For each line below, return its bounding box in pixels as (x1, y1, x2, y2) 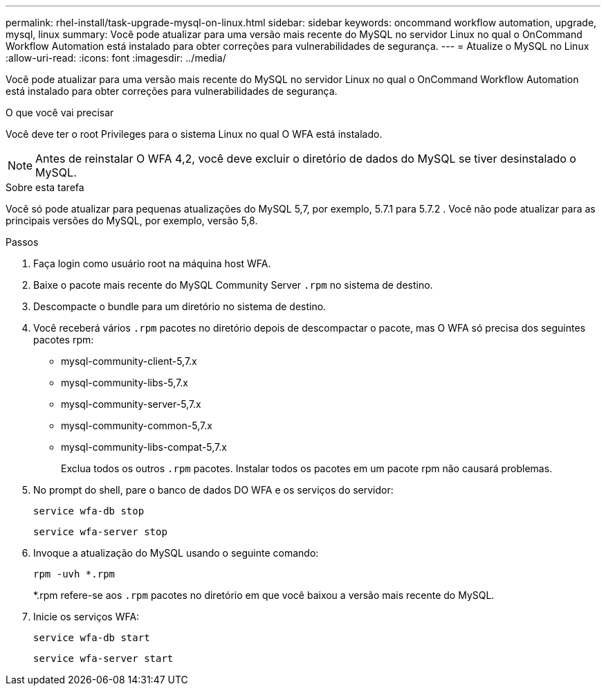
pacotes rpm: (33, 334, 94, 345)
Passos (6, 236, 39, 248)
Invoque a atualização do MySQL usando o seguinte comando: (33, 547, 319, 559)
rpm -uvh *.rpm (33, 568, 116, 580)
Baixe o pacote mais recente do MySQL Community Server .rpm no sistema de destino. (33, 279, 433, 291)
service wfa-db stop (33, 505, 145, 517)
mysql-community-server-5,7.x (61, 398, 201, 410)
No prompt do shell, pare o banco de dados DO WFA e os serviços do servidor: (33, 484, 394, 496)
